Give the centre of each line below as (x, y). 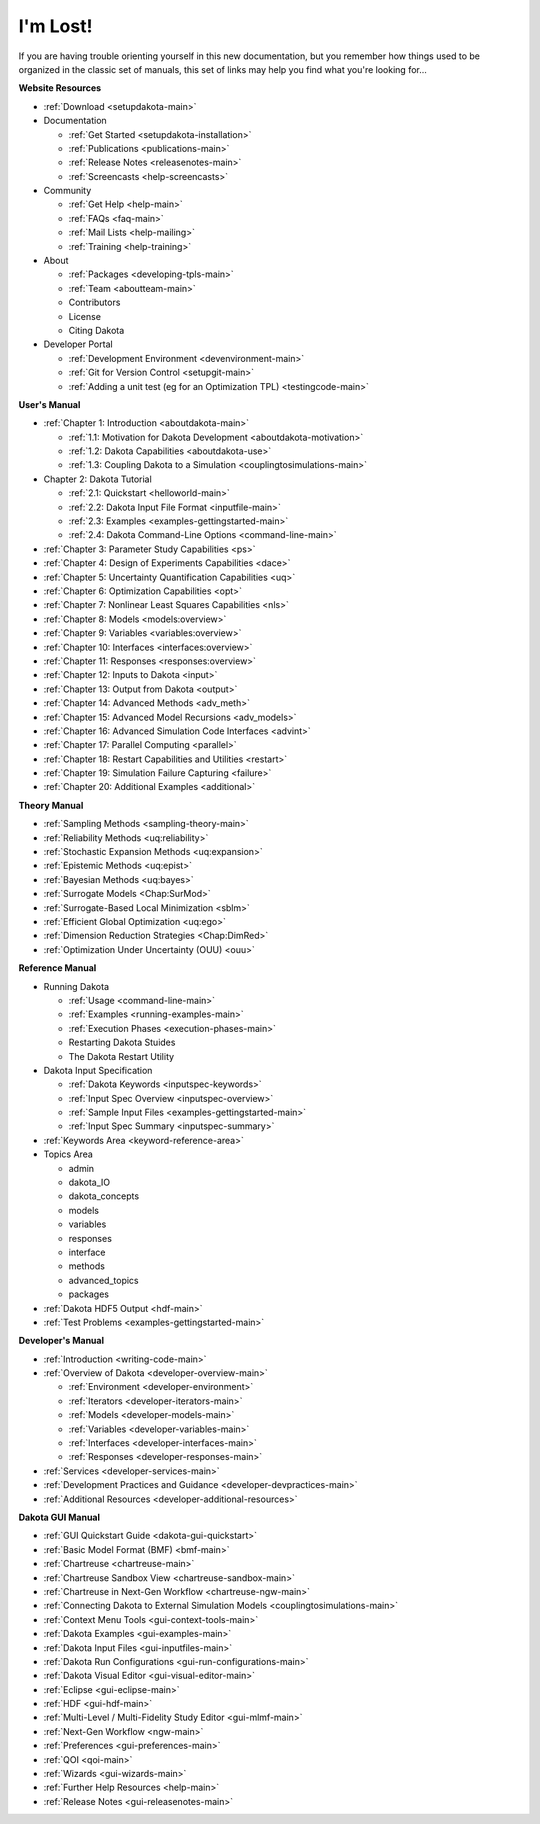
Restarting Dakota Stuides (122, 1042)
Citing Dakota (96, 330)
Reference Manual (57, 968)
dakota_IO (89, 1182)
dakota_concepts (104, 1196)
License (85, 316)
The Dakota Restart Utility (121, 1056)
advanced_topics (103, 1280)
